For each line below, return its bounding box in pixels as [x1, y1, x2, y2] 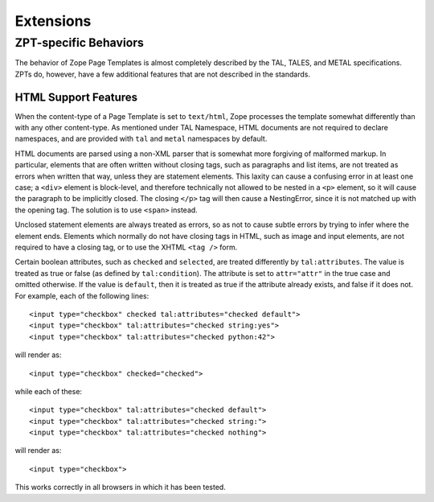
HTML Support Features [14, 90, 138, 104]
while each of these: [14, 386, 83, 396]
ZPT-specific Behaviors [14, 35, 145, 50]
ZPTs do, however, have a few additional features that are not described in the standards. [14, 69, 311, 79]
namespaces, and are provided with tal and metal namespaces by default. [14, 134, 268, 144]
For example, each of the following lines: [14, 290, 149, 301]
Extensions [14, 12, 92, 30]
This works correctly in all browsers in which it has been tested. [14, 483, 227, 492]
